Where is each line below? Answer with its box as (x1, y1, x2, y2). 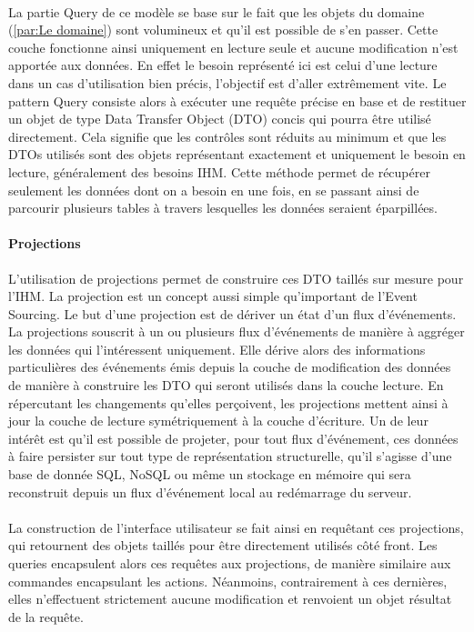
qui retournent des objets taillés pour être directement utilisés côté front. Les (8, 536, 438, 555)
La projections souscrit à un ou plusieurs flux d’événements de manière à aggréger (8, 322, 465, 341)
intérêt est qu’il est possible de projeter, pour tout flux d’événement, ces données (8, 428, 459, 447)
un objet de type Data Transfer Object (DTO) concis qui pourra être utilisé (8, 109, 431, 128)
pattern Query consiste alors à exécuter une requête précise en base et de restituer (8, 91, 467, 110)
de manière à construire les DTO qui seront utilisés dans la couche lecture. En (8, 376, 444, 395)
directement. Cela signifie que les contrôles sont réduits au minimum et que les (8, 126, 447, 145)
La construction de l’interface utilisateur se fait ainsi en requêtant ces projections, (8, 517, 464, 537)
